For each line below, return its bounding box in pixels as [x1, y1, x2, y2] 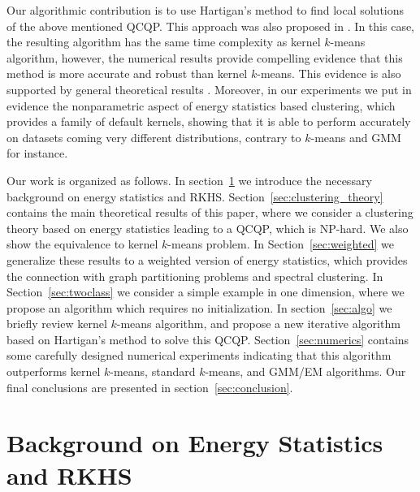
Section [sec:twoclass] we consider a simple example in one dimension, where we [6, 283, 405, 300]
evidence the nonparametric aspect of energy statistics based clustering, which [6, 97, 396, 114]
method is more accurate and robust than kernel [6, 65, 248, 82]
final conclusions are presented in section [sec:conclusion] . [6, 378, 293, 395]
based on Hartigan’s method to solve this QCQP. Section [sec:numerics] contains [6, 330, 409, 347]
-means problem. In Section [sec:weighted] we [167, 235, 394, 252]
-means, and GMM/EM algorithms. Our [205, 363, 406, 380]
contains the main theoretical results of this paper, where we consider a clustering [6, 204, 414, 221]
